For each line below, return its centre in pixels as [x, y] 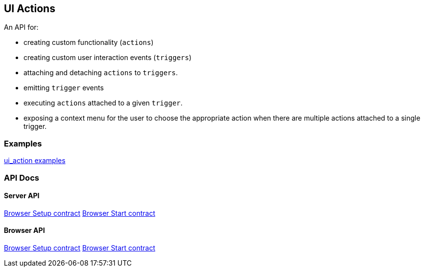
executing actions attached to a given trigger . [103, 103]
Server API [22, 196]
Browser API [24, 230]
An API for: [21, 27]
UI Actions [30, 9]
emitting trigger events [64, 88]
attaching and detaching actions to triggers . [101, 73]
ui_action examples [35, 161]
